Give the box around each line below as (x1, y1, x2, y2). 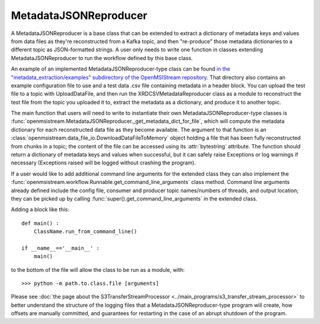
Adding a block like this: (11, 206, 69, 213)
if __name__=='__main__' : (21, 244, 100, 252)
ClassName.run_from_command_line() (33, 228, 137, 235)
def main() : (21, 220, 59, 227)
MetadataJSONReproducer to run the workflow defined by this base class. (11, 54, 193, 62)
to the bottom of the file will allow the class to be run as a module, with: (11, 266, 185, 273)
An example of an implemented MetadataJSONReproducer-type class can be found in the (11, 65, 231, 72)
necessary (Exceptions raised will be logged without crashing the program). (11, 159, 196, 166)
